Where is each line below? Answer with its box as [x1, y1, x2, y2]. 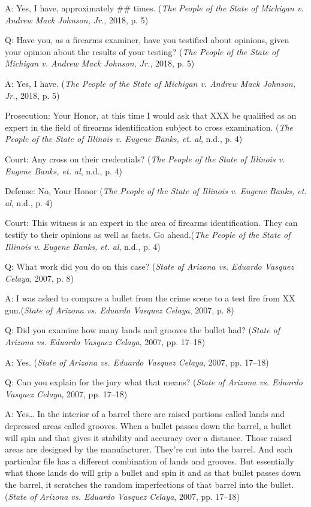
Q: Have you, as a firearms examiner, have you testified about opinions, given [5, 34, 289, 46]
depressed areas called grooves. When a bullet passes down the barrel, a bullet [5, 420, 292, 432]
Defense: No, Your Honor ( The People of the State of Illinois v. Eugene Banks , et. [5, 185, 307, 197]
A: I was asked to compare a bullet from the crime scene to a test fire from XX [5, 292, 295, 304]
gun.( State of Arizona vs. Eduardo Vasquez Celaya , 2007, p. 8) [5, 303, 234, 316]
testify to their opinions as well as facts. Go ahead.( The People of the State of [5, 228, 291, 240]
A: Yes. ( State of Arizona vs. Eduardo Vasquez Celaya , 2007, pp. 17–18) [5, 355, 269, 368]
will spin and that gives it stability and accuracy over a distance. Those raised [5, 431, 292, 443]
